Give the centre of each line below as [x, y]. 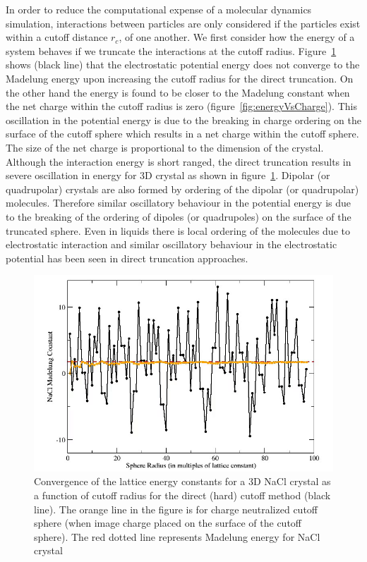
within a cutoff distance [57, 37]
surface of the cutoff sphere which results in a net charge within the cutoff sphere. [182, 134]
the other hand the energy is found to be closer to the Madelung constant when [178, 92]
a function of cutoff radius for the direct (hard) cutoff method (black [182, 495]
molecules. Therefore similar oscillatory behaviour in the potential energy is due [178, 203]
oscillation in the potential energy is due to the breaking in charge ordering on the [183, 120]
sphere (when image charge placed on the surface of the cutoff [168, 523]
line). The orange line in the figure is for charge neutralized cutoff [176, 509]
